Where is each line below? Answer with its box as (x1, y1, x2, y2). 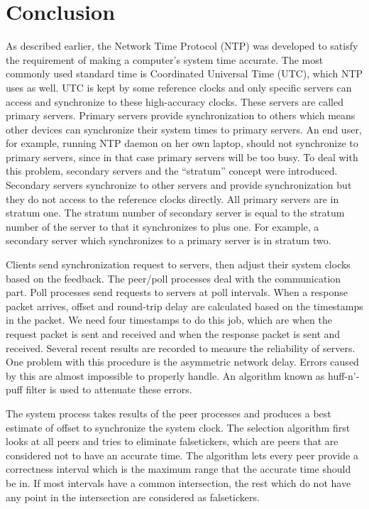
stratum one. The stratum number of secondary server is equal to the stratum (6, 205, 345, 220)
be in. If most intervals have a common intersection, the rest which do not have (6, 475, 351, 490)
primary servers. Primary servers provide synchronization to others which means (6, 108, 356, 123)
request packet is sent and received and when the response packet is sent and (6, 327, 341, 341)
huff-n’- (328, 368, 360, 383)
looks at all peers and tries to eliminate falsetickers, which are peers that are (6, 434, 338, 449)
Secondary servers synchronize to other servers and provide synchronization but (6, 177, 352, 192)
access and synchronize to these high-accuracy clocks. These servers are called (6, 94, 343, 109)
